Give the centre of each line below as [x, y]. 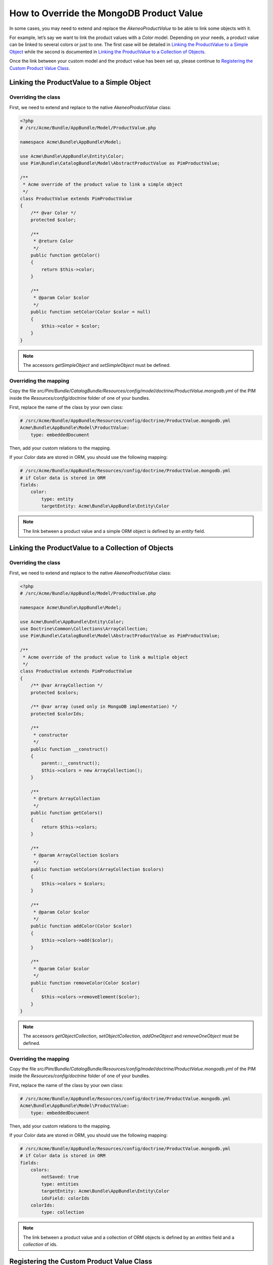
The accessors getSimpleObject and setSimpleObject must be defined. [97, 365]
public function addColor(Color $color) [81, 926]
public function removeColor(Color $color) [85, 983]
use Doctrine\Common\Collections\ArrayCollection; [84, 628]
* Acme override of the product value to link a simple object [103, 184]
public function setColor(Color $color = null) [91, 312]
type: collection [63, 1212]
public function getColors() [67, 813]
